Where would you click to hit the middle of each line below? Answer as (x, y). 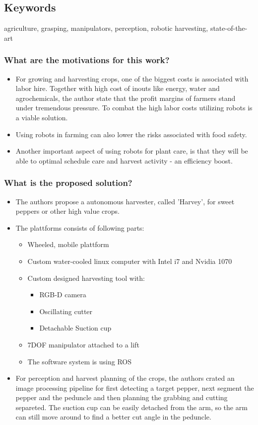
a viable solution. (42, 117)
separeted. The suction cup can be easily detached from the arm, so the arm (131, 407)
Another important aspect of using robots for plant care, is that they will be (132, 151)
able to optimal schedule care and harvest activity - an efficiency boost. (124, 160)
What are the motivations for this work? (87, 60)
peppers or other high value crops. (67, 211)
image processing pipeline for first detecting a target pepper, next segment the (135, 387)
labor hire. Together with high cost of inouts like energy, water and (118, 88)
